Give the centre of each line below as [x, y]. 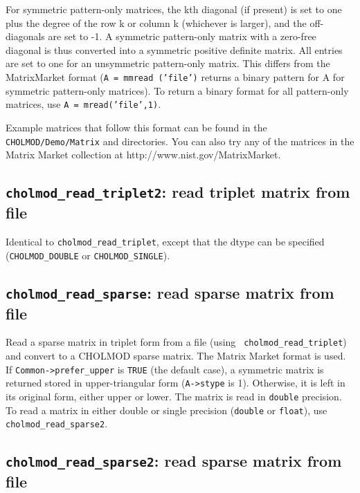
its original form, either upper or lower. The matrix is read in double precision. [174, 396]
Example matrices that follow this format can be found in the [136, 127]
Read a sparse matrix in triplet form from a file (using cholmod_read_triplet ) [176, 342]
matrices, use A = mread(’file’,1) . [83, 104]
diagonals [25, 36]
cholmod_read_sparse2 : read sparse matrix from [174, 461]
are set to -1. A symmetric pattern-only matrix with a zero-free [182, 36]
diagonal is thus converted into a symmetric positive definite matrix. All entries [174, 49]
